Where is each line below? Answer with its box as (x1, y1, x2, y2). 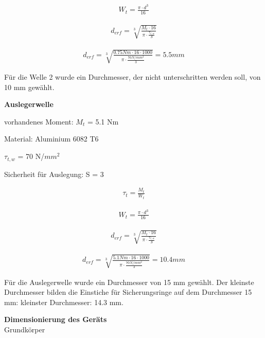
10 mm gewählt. (4, 81, 55, 92)
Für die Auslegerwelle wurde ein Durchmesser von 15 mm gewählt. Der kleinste (4, 276, 254, 287)
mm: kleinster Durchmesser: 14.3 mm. (4, 296, 123, 307)
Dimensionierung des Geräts (4, 314, 107, 325)
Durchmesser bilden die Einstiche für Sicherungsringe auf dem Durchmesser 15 (4, 287, 252, 297)
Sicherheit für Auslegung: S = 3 (4, 168, 104, 179)
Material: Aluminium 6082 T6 (4, 133, 99, 144)
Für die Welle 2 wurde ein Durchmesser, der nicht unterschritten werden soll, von (4, 72, 261, 82)
